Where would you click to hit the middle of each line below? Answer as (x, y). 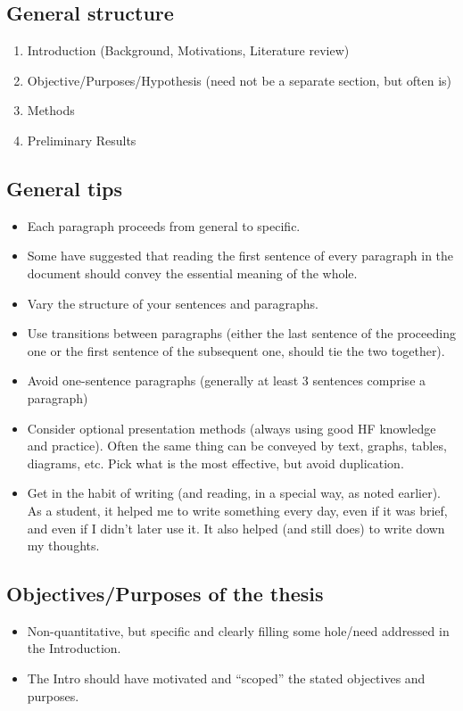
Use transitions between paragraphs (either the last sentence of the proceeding (241, 333)
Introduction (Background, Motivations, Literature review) (188, 50)
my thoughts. (63, 546)
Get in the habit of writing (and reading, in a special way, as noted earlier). (234, 493)
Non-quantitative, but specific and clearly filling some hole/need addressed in (238, 630)
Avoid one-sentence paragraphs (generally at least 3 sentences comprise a (227, 380)
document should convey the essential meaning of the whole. (192, 273)
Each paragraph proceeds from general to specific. (164, 225)
